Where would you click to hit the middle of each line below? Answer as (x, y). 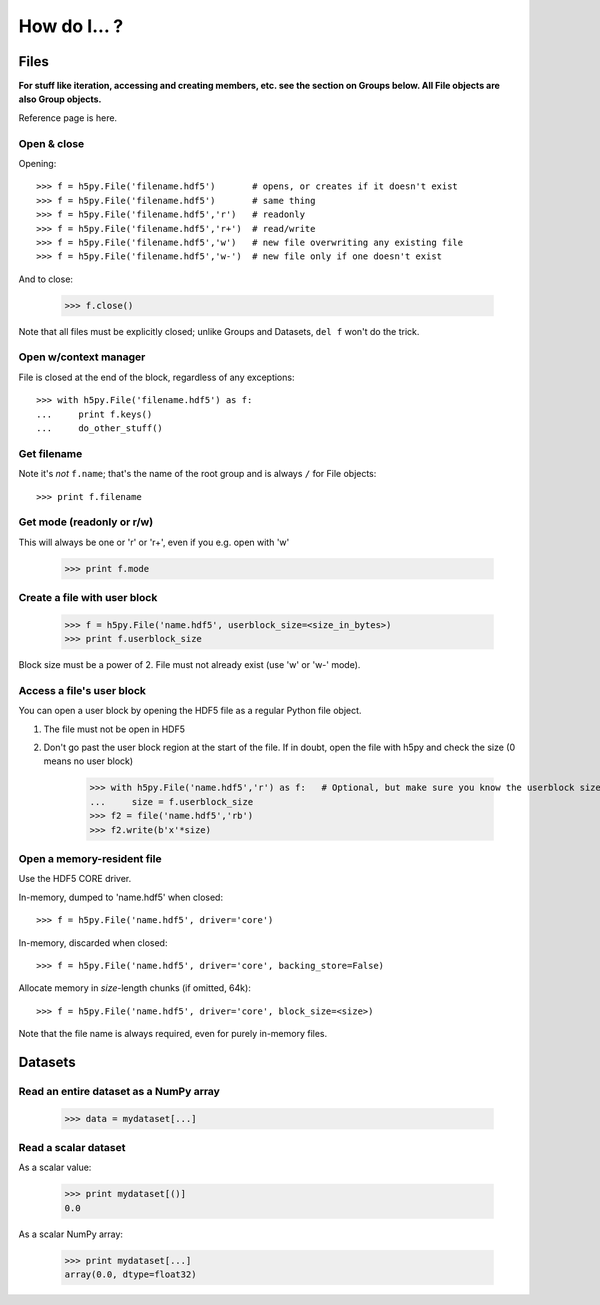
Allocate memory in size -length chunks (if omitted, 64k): (135, 988)
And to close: (46, 279)
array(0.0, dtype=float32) (130, 1274)
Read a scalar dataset (72, 1148)
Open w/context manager (82, 357)
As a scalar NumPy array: (71, 1234)
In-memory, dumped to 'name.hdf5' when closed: (121, 897)
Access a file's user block (82, 690)
